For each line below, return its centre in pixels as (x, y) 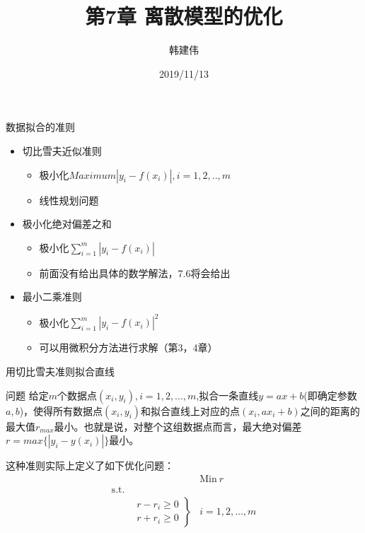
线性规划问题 (69, 200)
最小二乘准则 (52, 297)
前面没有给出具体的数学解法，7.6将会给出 (135, 273)
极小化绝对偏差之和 (67, 224)
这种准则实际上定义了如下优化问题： (90, 465)
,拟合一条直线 (227, 395)
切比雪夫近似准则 (62, 150)
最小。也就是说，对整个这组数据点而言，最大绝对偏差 (178, 426)
